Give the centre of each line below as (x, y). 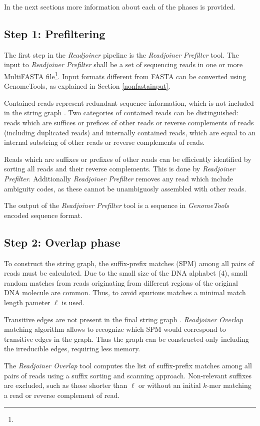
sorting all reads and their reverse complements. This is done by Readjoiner (120, 169)
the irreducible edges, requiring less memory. (72, 349)
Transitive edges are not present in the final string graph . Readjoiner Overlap (123, 319)
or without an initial (170, 385)
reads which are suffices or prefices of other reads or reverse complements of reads (129, 123)
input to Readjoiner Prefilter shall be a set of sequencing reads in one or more (123, 64)
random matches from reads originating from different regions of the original (121, 282)
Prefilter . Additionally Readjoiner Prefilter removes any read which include (118, 178)
